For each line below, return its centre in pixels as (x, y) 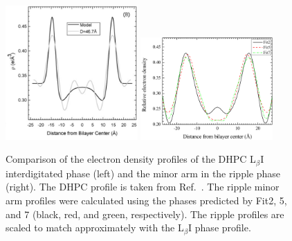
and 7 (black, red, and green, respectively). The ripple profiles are (145, 214)
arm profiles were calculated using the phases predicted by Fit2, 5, (146, 200)
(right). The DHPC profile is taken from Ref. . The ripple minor (143, 187)
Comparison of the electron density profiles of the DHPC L (131, 159)
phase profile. (223, 227)
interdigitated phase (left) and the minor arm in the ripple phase (143, 173)
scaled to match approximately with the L (95, 227)
